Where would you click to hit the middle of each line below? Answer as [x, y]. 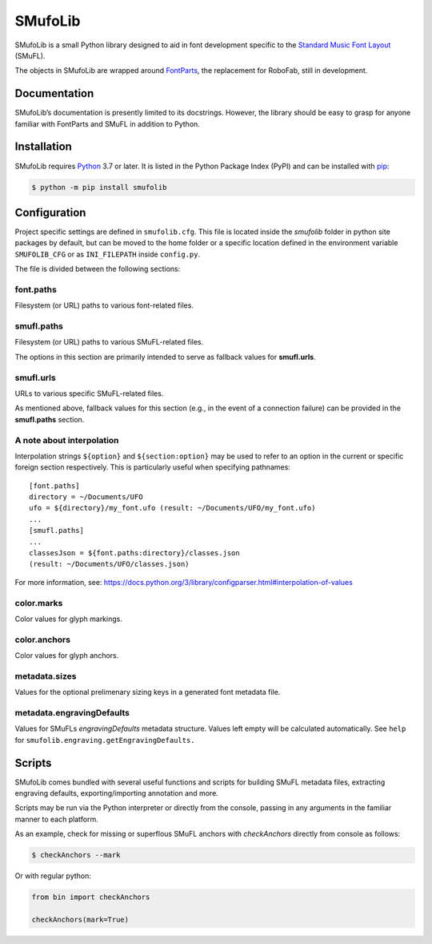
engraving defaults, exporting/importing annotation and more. [117, 793]
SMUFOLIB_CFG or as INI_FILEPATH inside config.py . [108, 254]
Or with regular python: [53, 876]
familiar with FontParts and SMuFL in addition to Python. [107, 123]
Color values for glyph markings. [69, 619]
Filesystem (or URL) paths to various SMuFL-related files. [109, 342]
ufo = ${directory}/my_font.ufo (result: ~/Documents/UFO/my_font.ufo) [172, 508]
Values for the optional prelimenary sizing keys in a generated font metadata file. [148, 692]
